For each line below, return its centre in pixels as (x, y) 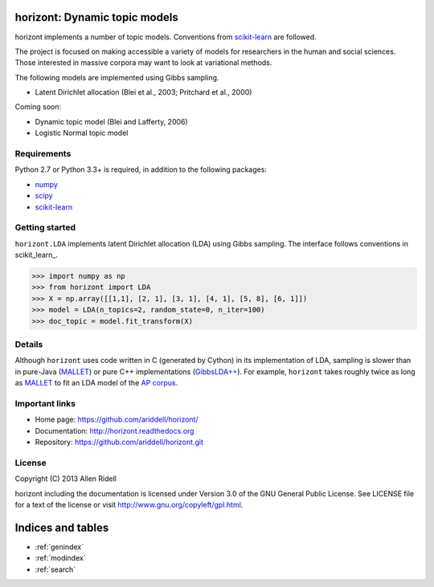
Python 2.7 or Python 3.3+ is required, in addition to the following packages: (141, 169)
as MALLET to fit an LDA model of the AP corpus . (96, 383)
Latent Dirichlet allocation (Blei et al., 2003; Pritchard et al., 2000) (143, 92)
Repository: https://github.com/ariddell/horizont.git (119, 442)
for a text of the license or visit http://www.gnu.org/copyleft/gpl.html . (129, 505)
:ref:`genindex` (59, 547)
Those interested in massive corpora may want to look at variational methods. (143, 63)
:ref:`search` (55, 569)
